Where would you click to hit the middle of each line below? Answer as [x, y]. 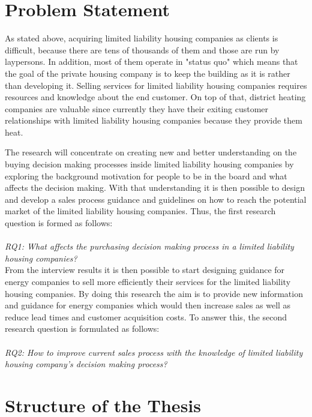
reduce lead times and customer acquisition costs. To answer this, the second [146, 316]
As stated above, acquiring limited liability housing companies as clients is [142, 38]
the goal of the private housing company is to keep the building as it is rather [148, 73]
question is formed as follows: [59, 223]
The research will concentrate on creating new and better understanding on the [151, 152]
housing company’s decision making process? [86, 364]
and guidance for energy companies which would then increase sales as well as [148, 305]
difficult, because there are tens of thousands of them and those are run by [142, 49]
